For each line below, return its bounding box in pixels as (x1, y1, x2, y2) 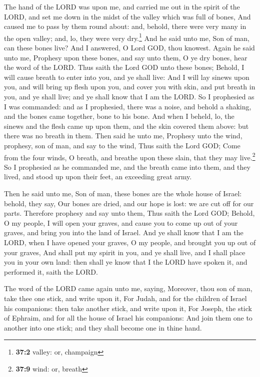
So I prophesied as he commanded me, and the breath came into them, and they (4, 161, 250, 172)
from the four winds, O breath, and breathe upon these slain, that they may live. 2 (4, 150, 255, 162)
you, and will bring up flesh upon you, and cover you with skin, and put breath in (4, 81, 255, 92)
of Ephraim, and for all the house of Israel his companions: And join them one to (4, 313, 252, 323)
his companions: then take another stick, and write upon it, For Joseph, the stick (4, 303, 252, 313)
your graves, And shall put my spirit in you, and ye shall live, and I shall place (4, 247, 245, 257)
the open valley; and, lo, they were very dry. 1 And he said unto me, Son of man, (4, 31, 250, 43)
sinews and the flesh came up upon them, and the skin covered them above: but (4, 120, 249, 131)
